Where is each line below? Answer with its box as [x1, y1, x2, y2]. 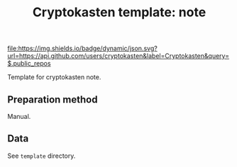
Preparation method [7, 93, 98, 105]
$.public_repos [7, 59, 51, 68]
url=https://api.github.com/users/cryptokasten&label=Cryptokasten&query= [7, 52, 229, 60]
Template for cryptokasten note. [7, 73, 101, 81]
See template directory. [7, 151, 76, 160]
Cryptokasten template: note [32, 4, 206, 21]
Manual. [7, 113, 31, 120]
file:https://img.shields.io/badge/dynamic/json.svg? [7, 44, 158, 53]
